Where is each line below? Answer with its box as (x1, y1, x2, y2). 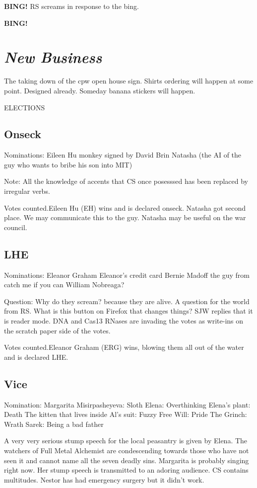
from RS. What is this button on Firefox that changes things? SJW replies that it (4, 306, 253, 316)
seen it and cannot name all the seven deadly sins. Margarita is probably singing (4, 455, 249, 465)
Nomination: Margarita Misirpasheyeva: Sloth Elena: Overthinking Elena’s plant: (4, 399, 251, 409)
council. (4, 222, 27, 232)
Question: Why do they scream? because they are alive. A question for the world (4, 296, 250, 306)
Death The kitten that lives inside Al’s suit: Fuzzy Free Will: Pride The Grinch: (4, 409, 247, 419)
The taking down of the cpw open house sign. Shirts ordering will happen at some (4, 76, 254, 86)
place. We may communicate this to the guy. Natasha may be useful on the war (4, 212, 246, 223)
